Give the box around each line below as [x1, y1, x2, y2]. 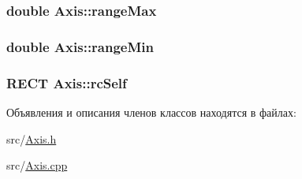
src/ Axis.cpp [6, 157, 68, 173]
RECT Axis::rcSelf [6, 73, 127, 92]
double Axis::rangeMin [6, 36, 155, 56]
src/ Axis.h [6, 130, 57, 147]
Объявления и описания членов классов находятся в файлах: [6, 103, 296, 120]
